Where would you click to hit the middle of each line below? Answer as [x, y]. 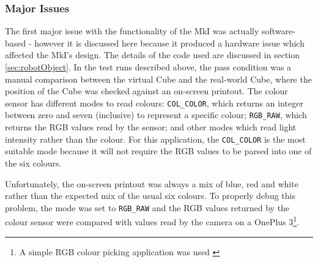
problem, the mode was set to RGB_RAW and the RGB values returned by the [147, 207]
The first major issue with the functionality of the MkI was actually [132, 31]
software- [278, 31]
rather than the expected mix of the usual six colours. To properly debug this [150, 196]
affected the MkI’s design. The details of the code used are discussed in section [153, 55]
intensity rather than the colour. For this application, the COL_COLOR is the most [155, 139]
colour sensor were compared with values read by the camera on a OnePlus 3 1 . [152, 221]
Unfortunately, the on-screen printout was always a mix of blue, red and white [152, 183]
